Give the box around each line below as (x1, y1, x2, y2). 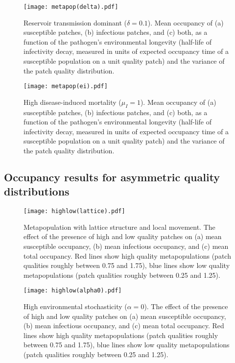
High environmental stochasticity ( (23, 301, 127, 312)
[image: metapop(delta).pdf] (23, 3, 118, 10)
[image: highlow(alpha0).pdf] (23, 287, 122, 294)
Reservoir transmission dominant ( (23, 17, 127, 27)
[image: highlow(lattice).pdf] (23, 208, 125, 215)
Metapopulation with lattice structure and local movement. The (23, 221, 215, 232)
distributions (4, 184, 70, 199)
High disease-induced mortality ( (23, 97, 121, 107)
